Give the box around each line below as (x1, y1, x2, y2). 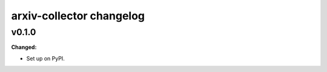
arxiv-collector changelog (11, 9, 145, 22)
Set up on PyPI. (26, 54, 65, 62)
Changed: (11, 44, 37, 51)
